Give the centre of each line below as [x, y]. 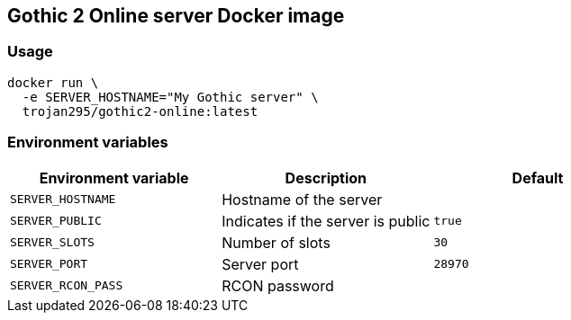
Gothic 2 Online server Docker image [176, 16]
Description [326, 178]
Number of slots [276, 242]
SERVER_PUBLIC [56, 221]
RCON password [278, 285]
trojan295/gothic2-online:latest [140, 111]
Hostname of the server [302, 199]
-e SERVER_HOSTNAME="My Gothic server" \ [170, 97]
